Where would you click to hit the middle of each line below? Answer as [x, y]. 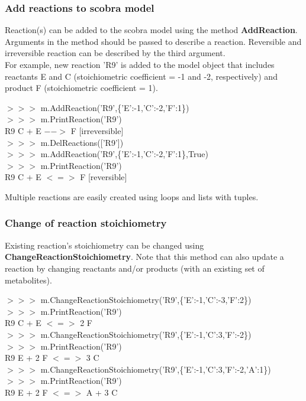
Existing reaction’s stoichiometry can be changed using [104, 245]
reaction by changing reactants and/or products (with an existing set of [135, 268]
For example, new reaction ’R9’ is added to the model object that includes [140, 64]
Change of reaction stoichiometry [86, 223]
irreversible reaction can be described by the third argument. [115, 53]
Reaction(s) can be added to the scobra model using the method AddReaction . [151, 30]
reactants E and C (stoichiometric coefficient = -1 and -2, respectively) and [141, 76]
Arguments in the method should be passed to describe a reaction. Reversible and [153, 41]
